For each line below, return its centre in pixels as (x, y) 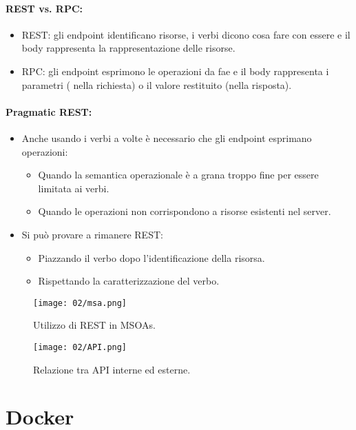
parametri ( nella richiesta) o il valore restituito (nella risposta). (157, 84)
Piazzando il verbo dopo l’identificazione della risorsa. (151, 257)
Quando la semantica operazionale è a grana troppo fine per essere (178, 175)
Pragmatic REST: (49, 111)
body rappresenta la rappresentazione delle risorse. (128, 48)
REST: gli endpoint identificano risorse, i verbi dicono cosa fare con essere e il (186, 34)
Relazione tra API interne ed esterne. (112, 369)
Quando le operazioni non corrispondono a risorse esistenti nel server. (185, 211)
